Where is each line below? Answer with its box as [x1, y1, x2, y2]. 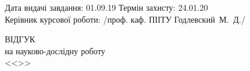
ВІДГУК [5, 33, 35, 45]
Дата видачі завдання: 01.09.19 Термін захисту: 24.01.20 [5, 1, 208, 13]
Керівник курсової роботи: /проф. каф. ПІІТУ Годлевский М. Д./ [5, 13, 246, 25]
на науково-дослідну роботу [5, 44, 106, 57]
